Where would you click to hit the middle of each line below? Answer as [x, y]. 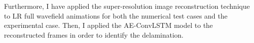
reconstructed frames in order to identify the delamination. [94, 34]
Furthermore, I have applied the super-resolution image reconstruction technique [127, 6]
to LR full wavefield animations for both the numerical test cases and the [116, 15]
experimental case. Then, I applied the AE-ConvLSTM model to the [109, 25]
